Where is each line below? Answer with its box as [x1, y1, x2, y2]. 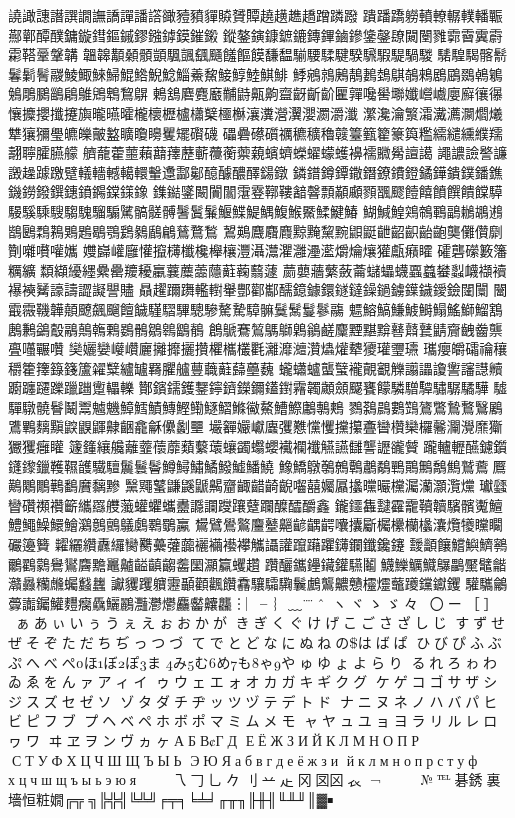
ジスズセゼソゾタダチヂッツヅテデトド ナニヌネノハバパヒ [8, 690, 498, 711]
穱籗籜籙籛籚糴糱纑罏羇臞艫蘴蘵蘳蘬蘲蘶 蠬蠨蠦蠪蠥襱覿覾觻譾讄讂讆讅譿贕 [8, 357, 503, 378]
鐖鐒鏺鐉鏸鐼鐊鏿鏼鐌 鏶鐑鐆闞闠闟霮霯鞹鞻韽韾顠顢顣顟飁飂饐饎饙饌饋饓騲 [8, 181, 503, 202]
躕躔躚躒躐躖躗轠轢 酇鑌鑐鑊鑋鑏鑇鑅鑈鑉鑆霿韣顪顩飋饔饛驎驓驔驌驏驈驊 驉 [8, 377, 508, 398]
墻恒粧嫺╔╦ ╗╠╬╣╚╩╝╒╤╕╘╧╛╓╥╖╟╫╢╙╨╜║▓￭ [8, 788, 334, 809]
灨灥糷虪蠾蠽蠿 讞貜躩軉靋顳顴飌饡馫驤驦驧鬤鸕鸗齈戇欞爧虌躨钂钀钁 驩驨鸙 [8, 573, 508, 594]
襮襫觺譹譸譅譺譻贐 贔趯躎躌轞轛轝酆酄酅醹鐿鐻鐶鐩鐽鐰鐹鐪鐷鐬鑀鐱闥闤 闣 [8, 279, 508, 300]
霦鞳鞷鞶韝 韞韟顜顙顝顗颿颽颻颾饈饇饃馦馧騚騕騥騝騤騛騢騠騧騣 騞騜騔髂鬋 [8, 44, 508, 65]
